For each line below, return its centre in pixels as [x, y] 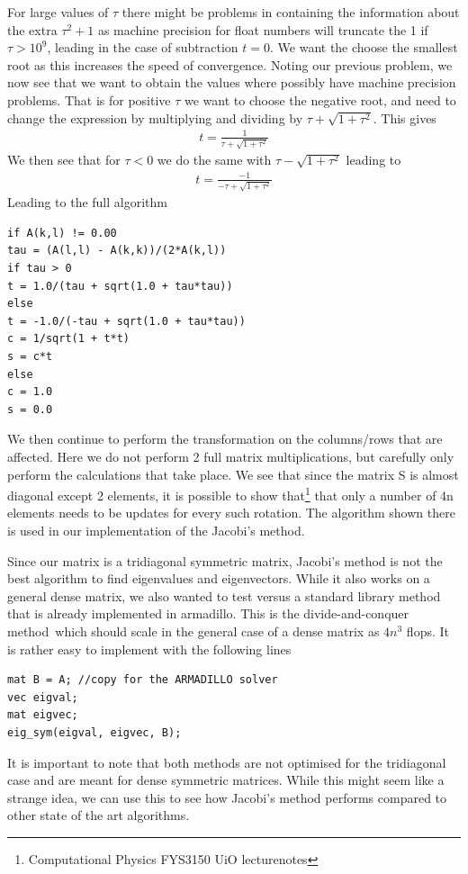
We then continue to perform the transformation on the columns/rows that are [225, 439]
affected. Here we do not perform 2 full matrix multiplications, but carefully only [231, 456]
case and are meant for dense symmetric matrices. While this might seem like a [226, 780]
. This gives [405, 117]
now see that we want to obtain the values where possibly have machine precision [232, 82]
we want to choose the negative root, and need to [320, 99]
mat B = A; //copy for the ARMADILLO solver [143, 680]
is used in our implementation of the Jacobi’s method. [156, 530]
